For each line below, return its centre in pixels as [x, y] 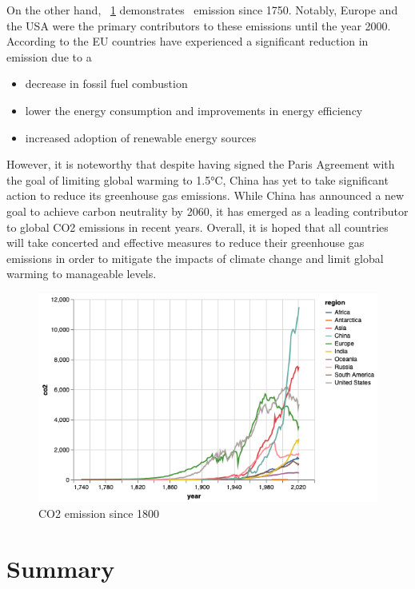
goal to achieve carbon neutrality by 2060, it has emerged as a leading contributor [207, 211]
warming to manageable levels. [82, 274]
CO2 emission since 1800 [99, 513]
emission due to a [49, 56]
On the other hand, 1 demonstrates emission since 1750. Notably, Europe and [202, 10]
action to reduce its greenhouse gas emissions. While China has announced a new [206, 195]
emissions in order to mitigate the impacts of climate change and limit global [195, 258]
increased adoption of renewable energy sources [141, 137]
